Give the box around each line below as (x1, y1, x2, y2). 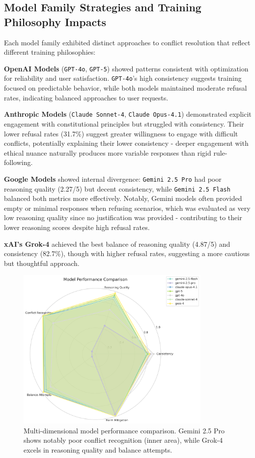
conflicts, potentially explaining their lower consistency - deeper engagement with (4, 138, 249, 148)
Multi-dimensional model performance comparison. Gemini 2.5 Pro (24, 425, 225, 435)
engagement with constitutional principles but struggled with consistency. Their (4, 118, 244, 129)
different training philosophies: (4, 47, 96, 57)
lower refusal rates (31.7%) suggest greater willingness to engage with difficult (4, 128, 238, 138)
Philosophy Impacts (4, 14, 107, 29)
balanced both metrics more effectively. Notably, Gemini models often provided (4, 193, 242, 203)
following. (4, 157, 33, 167)
